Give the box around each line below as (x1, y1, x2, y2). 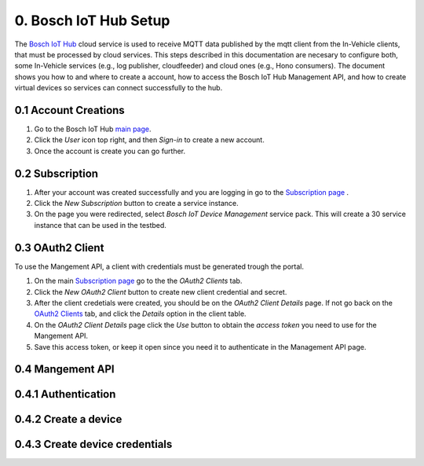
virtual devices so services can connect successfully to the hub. (14, 83, 223, 93)
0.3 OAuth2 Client (14, 240, 104, 255)
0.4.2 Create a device (14, 413, 122, 426)
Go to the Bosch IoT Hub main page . (34, 124, 152, 134)
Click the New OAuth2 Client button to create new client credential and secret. (34, 287, 287, 296)
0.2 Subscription (14, 167, 98, 180)
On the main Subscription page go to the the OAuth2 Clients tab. (34, 276, 243, 286)
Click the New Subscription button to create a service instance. (34, 199, 239, 208)
